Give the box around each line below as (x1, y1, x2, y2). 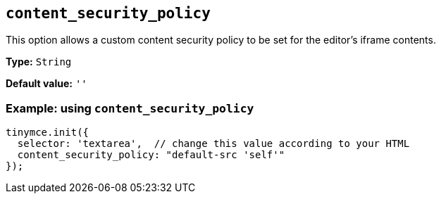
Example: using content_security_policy (6, 101, 254, 115)
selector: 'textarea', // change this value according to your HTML (17, 138, 410, 150)
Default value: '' (6, 77, 87, 90)
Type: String (6, 56, 72, 68)
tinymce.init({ (6, 127, 89, 139)
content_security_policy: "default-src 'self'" (17, 149, 285, 161)
